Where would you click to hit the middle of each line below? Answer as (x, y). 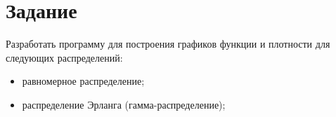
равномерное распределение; (83, 81)
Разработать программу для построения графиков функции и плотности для (168, 44)
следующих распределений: (64, 57)
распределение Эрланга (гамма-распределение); (124, 104)
